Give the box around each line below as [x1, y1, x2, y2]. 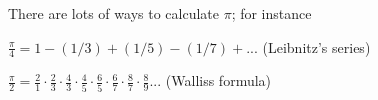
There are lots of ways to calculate [8, 3, 219, 23]
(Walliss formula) [165, 70, 272, 91]
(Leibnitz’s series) [262, 36, 371, 57]
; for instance [231, 3, 312, 23]
